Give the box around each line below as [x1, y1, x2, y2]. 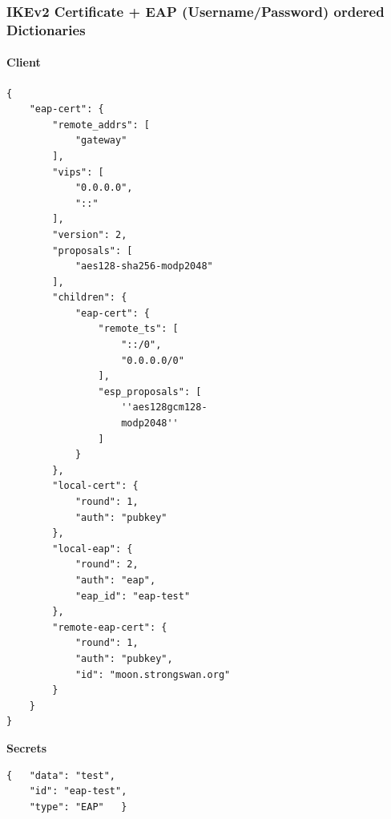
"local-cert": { [52, 480, 139, 492]
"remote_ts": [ [98, 323, 179, 335]
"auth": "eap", [75, 574, 156, 586]
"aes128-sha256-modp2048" [75, 260, 213, 272]
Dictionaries [6, 19, 86, 39]
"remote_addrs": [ [52, 119, 150, 131]
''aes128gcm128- [121, 401, 208, 414]
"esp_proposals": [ [98, 385, 202, 397]
